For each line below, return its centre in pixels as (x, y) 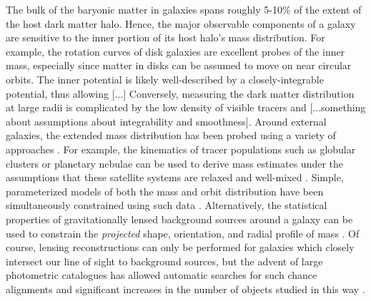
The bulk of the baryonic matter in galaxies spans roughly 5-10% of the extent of (184, 9)
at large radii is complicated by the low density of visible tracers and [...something (186, 107)
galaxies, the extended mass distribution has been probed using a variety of (171, 135)
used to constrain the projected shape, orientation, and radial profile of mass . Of (183, 233)
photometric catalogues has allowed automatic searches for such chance (162, 275)
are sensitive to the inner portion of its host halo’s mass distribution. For (165, 37)
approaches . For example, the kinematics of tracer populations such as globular (181, 149)
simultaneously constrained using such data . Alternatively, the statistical (167, 205)
